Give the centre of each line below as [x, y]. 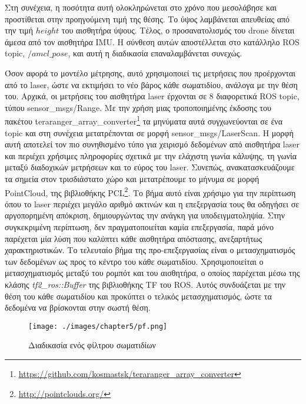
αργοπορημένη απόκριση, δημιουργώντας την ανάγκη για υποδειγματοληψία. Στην [145, 215]
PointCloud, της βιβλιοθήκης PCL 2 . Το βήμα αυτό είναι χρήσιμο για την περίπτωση [150, 191]
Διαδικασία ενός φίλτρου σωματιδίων [92, 345]
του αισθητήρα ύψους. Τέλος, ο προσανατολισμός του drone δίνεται [178, 30]
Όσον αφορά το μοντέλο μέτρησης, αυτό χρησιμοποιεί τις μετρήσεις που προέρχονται [150, 73]
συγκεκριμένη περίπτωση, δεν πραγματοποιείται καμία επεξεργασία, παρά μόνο [139, 227]
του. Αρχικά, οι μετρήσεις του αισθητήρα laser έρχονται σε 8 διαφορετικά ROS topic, [152, 96]
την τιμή [19, 30]
